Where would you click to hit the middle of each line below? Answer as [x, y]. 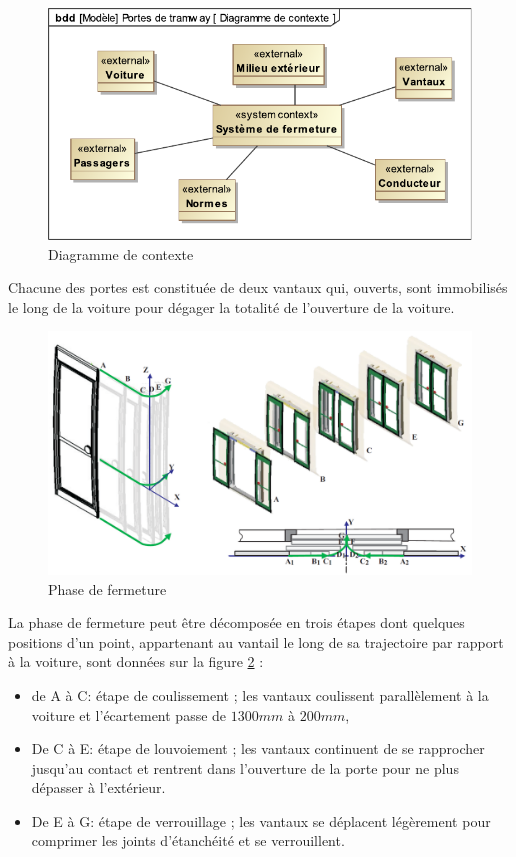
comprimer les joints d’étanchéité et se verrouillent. [188, 840]
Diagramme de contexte [121, 253]
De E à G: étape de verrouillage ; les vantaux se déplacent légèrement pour [261, 820]
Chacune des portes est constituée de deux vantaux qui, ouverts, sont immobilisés [258, 287]
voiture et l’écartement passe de [129, 714]
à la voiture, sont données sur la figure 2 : [136, 661]
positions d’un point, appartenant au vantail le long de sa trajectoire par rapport [256, 641]
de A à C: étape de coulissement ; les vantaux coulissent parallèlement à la [260, 694]
